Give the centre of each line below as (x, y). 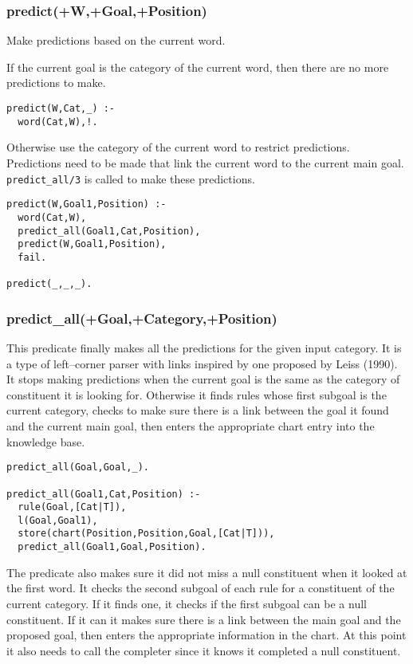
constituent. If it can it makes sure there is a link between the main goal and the (204, 619)
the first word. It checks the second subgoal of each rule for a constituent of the (201, 588)
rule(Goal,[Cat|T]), (72, 507)
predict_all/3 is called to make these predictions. (131, 178)
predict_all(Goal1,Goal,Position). (112, 547)
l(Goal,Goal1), (58, 520)
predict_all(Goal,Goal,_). (78, 468)
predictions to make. (56, 83)
